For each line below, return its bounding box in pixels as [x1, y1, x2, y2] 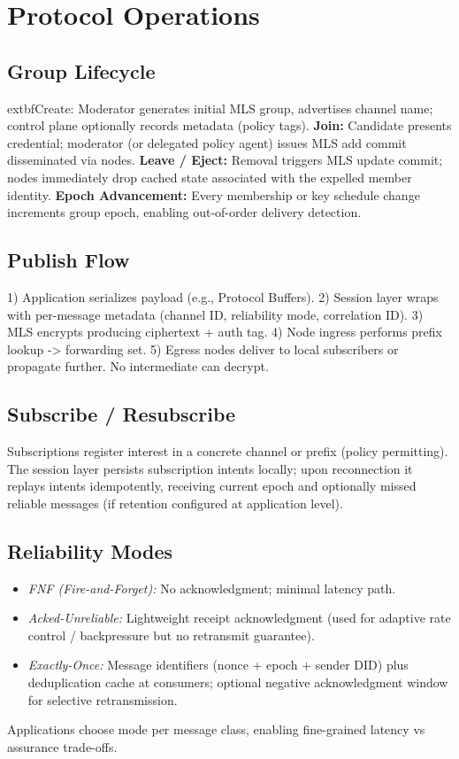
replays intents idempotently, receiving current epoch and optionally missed [7, 476, 417, 495]
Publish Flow [7, 246, 130, 274]
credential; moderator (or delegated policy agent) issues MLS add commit [7, 133, 407, 151]
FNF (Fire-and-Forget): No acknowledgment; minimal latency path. [27, 578, 396, 597]
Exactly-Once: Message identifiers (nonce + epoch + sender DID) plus [27, 655, 409, 674]
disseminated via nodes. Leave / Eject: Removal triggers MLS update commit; [7, 151, 443, 169]
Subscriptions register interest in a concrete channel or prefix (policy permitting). [7, 442, 448, 461]
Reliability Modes [7, 537, 173, 564]
